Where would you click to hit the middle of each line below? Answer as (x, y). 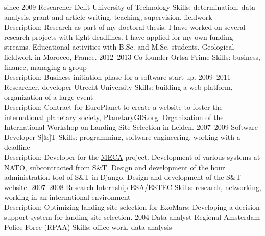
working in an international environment (67, 197)
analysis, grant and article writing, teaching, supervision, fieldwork (108, 17)
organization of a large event (49, 97)
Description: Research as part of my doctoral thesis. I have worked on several (125, 27)
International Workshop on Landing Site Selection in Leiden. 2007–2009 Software (131, 127)
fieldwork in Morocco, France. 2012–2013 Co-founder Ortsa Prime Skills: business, (132, 56)
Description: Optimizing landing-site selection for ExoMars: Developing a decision (132, 207)
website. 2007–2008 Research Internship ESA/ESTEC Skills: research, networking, (133, 187)
